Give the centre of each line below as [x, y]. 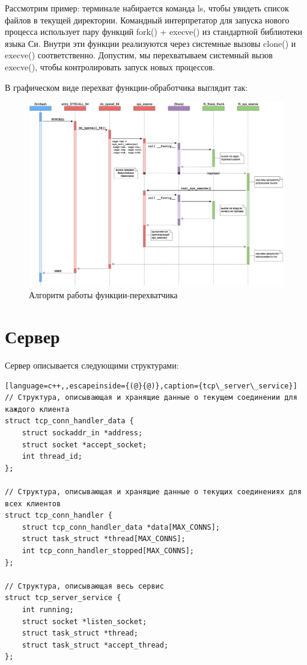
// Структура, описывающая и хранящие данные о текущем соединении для [151, 398]
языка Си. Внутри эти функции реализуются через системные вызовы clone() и [150, 43]
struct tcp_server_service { [63, 598]
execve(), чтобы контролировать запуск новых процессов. [110, 66]
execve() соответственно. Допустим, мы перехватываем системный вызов [139, 55]
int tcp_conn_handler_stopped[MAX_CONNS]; [108, 551]
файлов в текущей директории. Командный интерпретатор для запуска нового [147, 20]
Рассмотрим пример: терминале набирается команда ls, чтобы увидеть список [147, 8]
